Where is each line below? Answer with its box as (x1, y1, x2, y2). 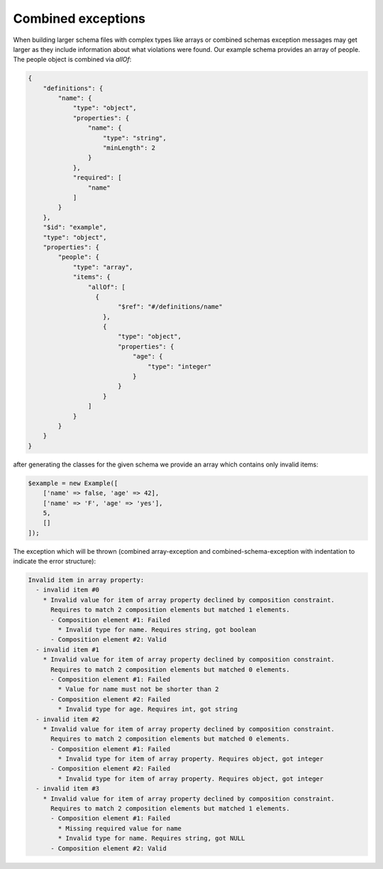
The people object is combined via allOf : (13, 55, 132, 64)
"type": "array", (72, 263, 133, 271)
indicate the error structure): (13, 557, 96, 566)
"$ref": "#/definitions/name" (117, 302, 223, 311)
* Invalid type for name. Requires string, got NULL (57, 834, 245, 843)
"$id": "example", (43, 224, 107, 231)
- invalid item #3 (35, 785, 99, 793)
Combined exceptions (13, 11, 145, 26)
